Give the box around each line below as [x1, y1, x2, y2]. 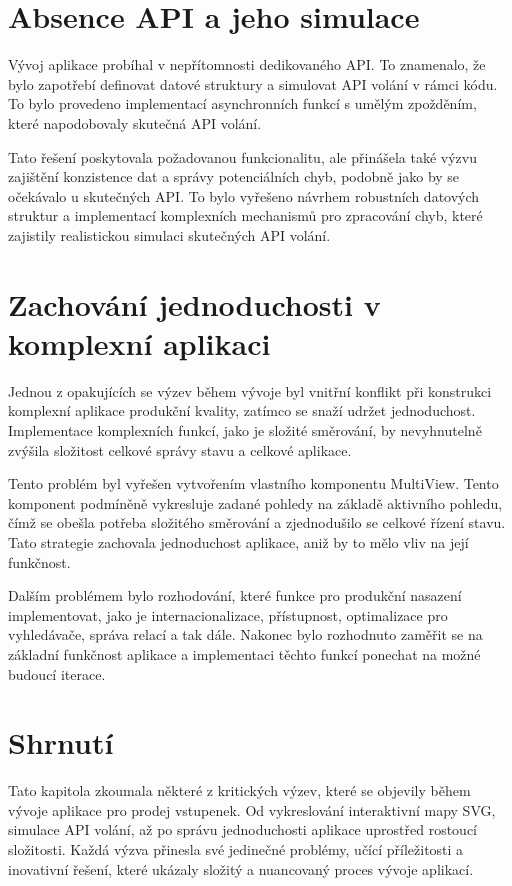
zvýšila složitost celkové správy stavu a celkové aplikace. [8, 439, 352, 460]
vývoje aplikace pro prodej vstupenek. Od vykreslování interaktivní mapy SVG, [8, 799, 496, 820]
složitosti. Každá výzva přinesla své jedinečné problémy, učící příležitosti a [8, 839, 464, 859]
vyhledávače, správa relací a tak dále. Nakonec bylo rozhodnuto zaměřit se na [8, 624, 483, 645]
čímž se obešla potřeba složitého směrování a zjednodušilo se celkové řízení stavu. [8, 512, 506, 533]
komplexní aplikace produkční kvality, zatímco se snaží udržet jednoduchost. [8, 400, 476, 421]
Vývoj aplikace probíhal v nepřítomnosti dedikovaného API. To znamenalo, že [8, 54, 486, 75]
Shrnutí [8, 722, 114, 763]
